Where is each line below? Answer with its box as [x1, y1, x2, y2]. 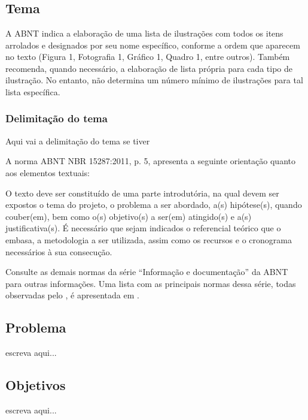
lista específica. [5, 85, 60, 98]
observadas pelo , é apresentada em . [5, 289, 139, 301]
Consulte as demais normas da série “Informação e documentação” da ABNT [5, 265, 288, 278]
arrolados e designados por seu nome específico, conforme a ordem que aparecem [5, 38, 300, 51]
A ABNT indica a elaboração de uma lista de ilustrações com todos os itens [5, 27, 283, 39]
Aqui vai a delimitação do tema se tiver [5, 134, 150, 147]
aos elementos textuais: [5, 166, 90, 179]
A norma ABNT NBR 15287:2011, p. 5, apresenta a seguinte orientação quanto [5, 155, 295, 167]
